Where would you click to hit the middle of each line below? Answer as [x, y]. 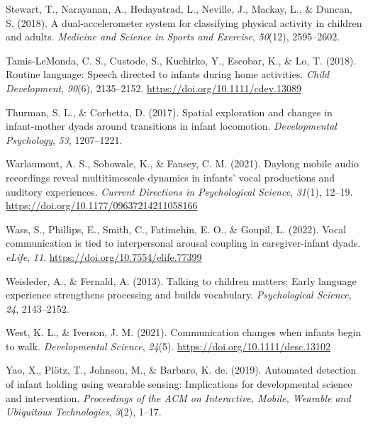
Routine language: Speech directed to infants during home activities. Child [168, 74]
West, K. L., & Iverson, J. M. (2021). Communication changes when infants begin [184, 332]
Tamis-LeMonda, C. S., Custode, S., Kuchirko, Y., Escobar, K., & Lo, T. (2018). [181, 60]
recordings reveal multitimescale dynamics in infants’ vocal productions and [171, 177]
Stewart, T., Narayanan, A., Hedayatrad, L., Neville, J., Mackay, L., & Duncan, [179, 9]
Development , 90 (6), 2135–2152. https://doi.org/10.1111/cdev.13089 [154, 88]
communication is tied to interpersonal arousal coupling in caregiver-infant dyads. [183, 243]
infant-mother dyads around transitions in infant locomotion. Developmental [171, 126]
